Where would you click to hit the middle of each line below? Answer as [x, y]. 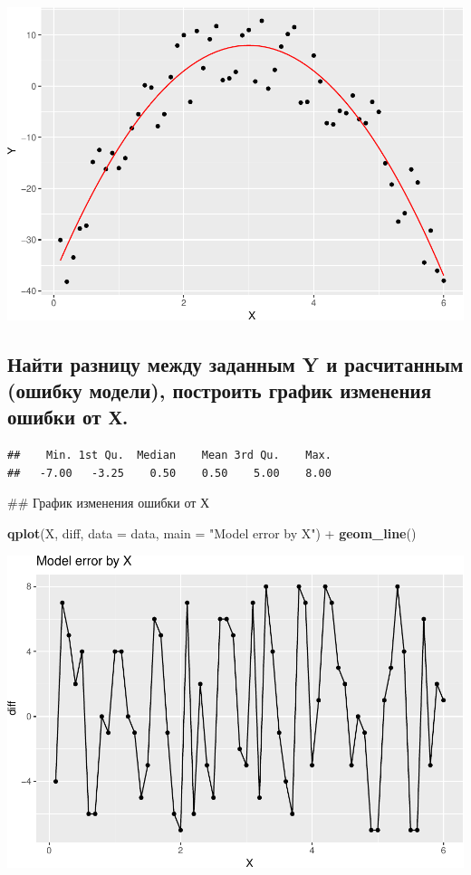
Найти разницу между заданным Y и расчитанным [235, 363]
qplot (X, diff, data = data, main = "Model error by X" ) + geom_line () [212, 533]
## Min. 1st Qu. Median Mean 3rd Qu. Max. [169, 456]
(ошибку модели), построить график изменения [220, 390]
